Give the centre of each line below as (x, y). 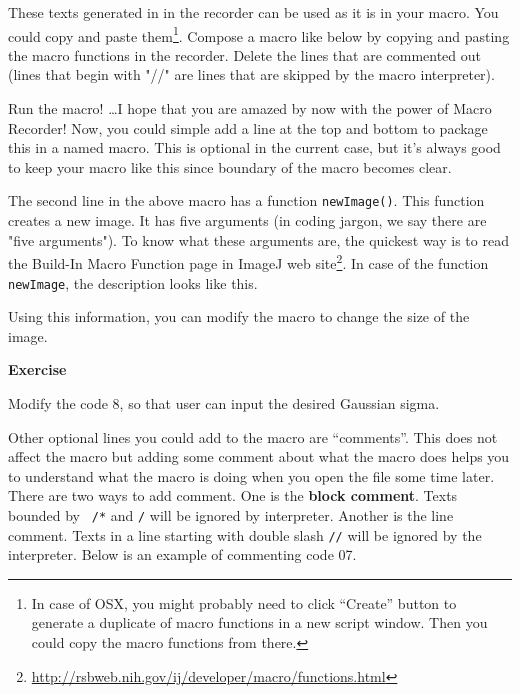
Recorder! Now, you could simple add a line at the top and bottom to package (248, 127)
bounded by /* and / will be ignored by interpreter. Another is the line (231, 514)
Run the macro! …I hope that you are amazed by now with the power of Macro (250, 108)
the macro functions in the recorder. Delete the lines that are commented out (245, 54)
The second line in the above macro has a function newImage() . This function (246, 200)
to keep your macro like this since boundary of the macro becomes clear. (230, 166)
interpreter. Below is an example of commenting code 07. (182, 554)
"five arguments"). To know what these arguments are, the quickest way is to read (258, 239)
